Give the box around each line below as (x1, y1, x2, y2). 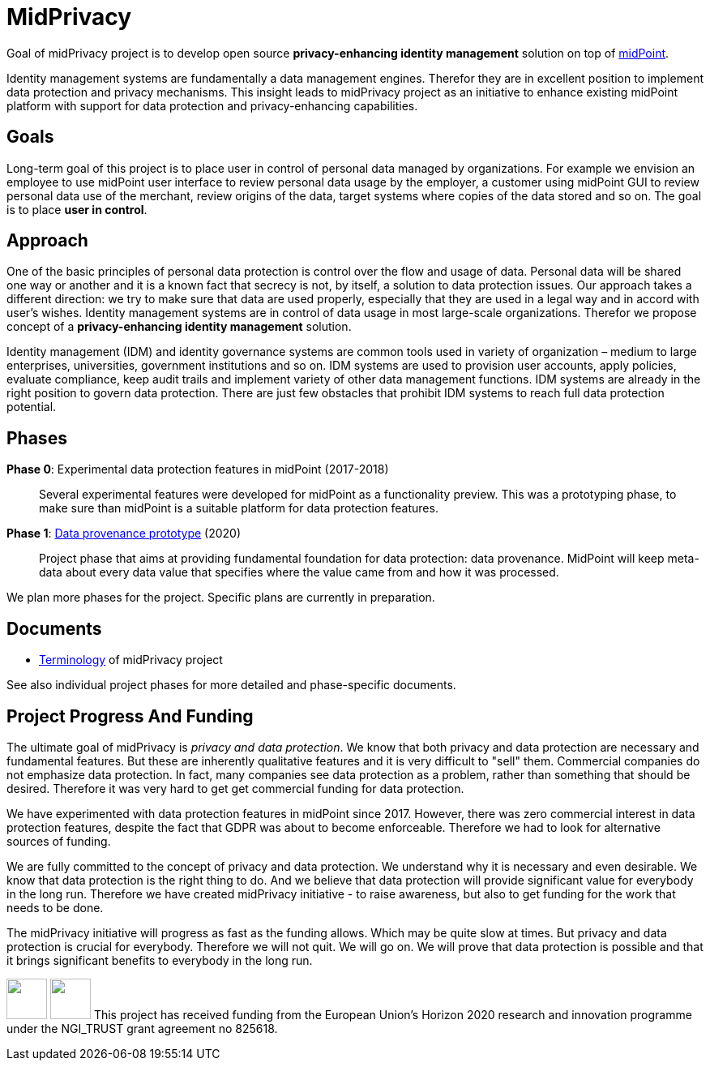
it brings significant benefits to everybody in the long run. (6, 953, 313, 967)
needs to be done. (6, 900, 104, 915)
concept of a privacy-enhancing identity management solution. (6, 319, 352, 334)
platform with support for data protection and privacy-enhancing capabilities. (6, 98, 418, 113)
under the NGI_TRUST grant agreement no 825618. (6, 1021, 278, 1035)
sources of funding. (6, 833, 111, 848)
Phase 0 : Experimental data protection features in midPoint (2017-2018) (6, 462, 389, 477)
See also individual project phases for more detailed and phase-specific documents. (6, 678, 456, 692)
